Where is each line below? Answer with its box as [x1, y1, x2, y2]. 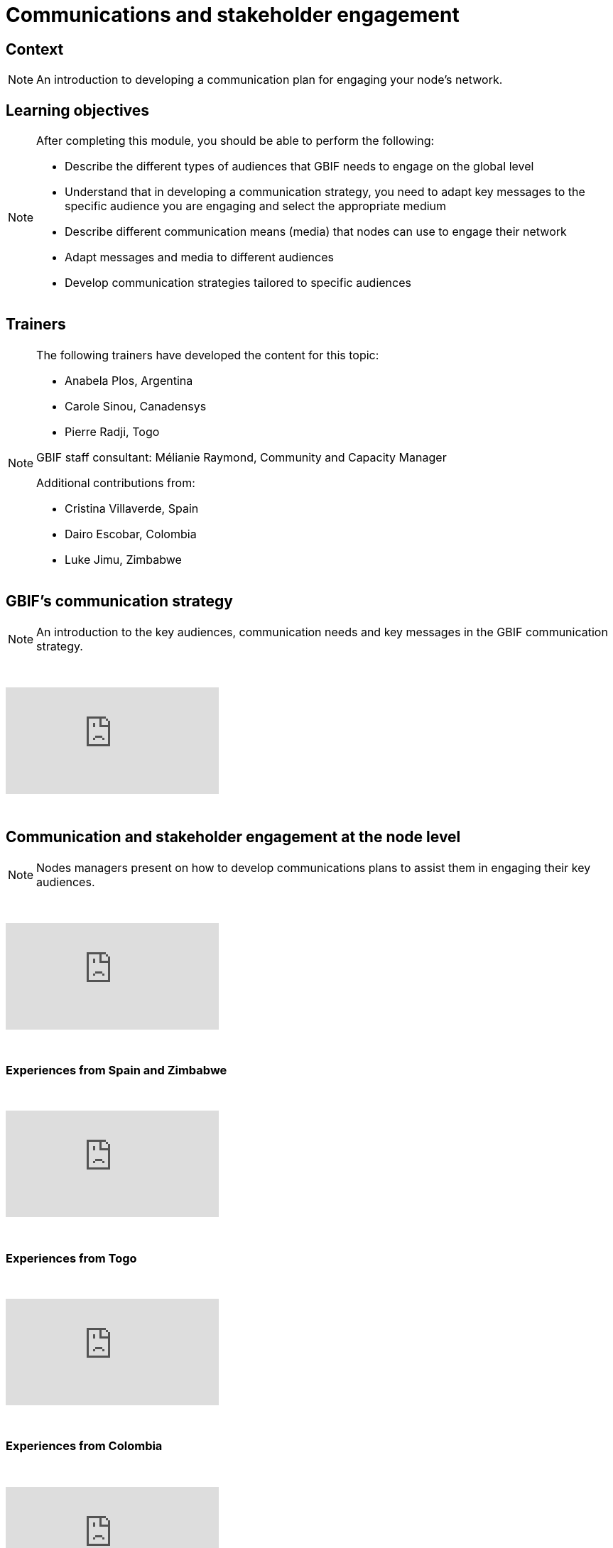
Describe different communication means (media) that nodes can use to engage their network [65, 224, 567, 239]
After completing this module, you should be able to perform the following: [36, 133, 435, 148]
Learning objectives [6, 101, 150, 119]
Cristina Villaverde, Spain [65, 501, 199, 516]
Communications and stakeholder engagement [6, 3, 460, 27]
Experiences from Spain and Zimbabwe [6, 1062, 227, 1077]
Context [6, 40, 64, 58]
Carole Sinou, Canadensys [65, 398, 207, 413]
